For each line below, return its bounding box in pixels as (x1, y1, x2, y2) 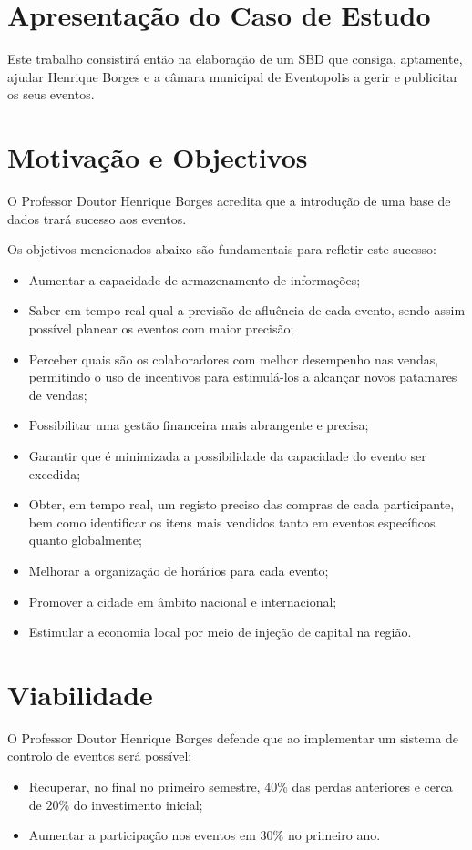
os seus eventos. (7, 85, 95, 104)
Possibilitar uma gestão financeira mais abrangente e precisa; (28, 415, 369, 435)
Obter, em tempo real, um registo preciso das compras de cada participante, (28, 495, 455, 514)
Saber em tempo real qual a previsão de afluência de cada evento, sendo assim (28, 301, 466, 320)
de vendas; (28, 384, 87, 404)
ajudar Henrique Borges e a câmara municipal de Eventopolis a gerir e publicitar (7, 67, 458, 86)
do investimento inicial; (73, 794, 203, 814)
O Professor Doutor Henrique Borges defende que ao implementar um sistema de (7, 728, 459, 747)
